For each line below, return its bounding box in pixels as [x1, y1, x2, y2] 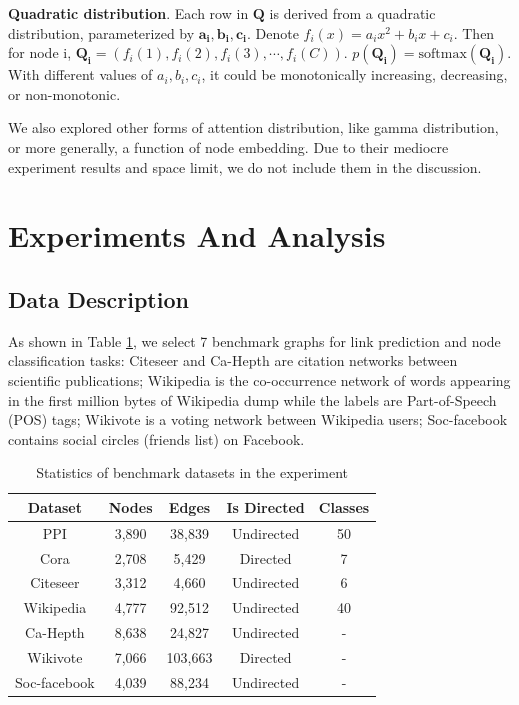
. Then [453, 22, 495, 43]
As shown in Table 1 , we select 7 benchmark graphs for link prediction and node [8, 330, 501, 351]
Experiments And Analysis [8, 215, 386, 256]
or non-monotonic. [8, 83, 121, 104]
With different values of [8, 64, 153, 85]
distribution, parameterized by [8, 22, 195, 43]
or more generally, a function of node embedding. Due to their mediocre [8, 136, 449, 157]
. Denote [246, 22, 299, 43]
